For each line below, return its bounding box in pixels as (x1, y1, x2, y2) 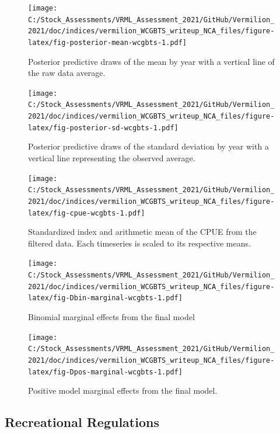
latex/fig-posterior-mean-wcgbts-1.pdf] (28, 38, 187, 47)
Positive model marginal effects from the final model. (28, 384, 218, 397)
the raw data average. (28, 67, 106, 79)
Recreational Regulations (5, 413, 159, 431)
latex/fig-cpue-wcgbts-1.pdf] (28, 209, 145, 217)
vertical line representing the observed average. (28, 152, 195, 164)
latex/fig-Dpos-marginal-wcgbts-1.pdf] (28, 367, 183, 376)
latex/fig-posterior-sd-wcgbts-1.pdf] (28, 123, 178, 132)
